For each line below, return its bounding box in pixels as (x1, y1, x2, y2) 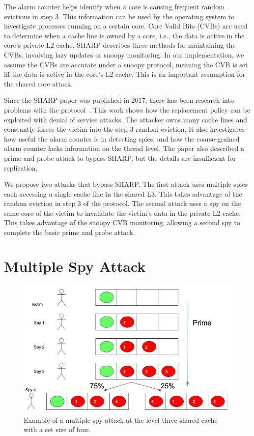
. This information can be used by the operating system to (58, 11, 235, 21)
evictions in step (4, 11, 53, 21)
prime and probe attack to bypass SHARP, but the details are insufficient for (4, 152, 236, 163)
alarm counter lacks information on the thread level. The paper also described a (4, 143, 244, 153)
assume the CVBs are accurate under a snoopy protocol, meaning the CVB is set (4, 59, 248, 69)
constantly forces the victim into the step (4, 124, 128, 134)
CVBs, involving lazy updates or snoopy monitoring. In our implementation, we (4, 49, 244, 59)
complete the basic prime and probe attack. (4, 227, 135, 237)
